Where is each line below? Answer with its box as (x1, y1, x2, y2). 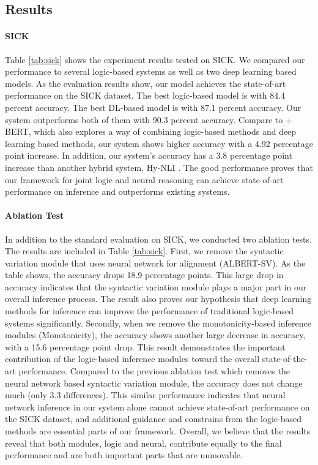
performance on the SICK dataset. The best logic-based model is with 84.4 (5, 89, 286, 102)
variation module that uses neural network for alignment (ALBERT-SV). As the (5, 256, 306, 269)
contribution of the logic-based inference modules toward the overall (5, 352, 260, 365)
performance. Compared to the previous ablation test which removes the (18, 365, 290, 377)
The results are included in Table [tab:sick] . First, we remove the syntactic (5, 244, 284, 257)
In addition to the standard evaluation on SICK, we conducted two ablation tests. (5, 232, 312, 245)
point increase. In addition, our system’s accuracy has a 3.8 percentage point (5, 149, 292, 162)
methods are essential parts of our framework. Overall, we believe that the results (5, 425, 311, 437)
